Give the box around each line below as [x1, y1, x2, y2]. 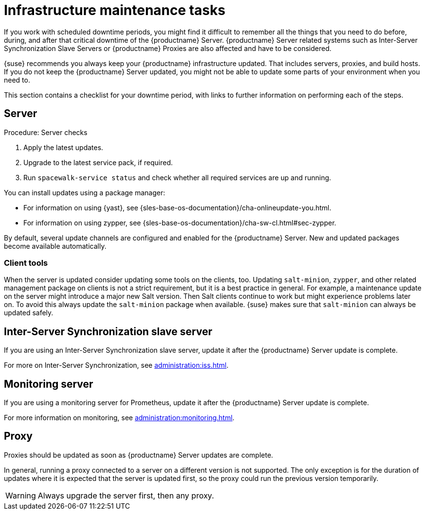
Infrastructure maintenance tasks [4, 2, 226, 18]
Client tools [4, 257, 48, 268]
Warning [5, 490, 36, 500]
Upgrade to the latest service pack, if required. [23, 158, 173, 167]
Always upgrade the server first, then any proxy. [37, 490, 214, 500]
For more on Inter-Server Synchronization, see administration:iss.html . [4, 361, 229, 370]
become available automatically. [4, 241, 106, 250]
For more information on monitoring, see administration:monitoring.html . [4, 413, 235, 422]
